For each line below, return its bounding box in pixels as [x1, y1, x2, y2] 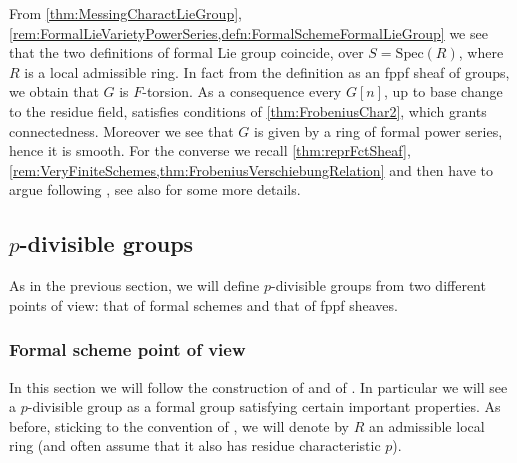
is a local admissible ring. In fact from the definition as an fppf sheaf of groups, [24, 61, 510, 82]
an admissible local [368, 415, 485, 436]
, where [458, 42, 504, 63]
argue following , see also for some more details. [9, 179, 301, 200]
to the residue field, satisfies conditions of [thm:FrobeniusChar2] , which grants [9, 100, 487, 121]
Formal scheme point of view [9, 337, 246, 362]
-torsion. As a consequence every [142, 81, 342, 102]
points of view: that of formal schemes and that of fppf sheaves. [9, 294, 398, 315]
